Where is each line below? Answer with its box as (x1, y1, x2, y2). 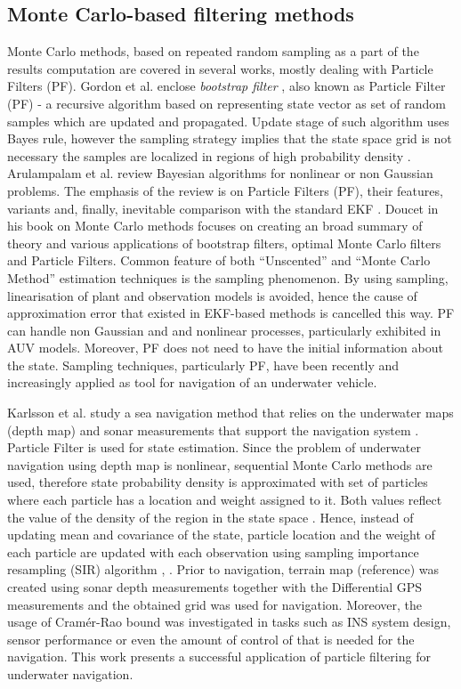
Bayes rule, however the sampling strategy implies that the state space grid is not (7, 129, 452, 148)
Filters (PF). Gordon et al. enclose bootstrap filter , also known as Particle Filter (7, 77, 446, 95)
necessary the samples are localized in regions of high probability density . (7, 146, 411, 165)
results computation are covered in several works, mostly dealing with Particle (7, 59, 433, 77)
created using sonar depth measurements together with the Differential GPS (7, 578, 423, 596)
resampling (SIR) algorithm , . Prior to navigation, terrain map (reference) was (7, 560, 440, 579)
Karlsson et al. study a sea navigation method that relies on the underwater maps (7, 403, 454, 422)
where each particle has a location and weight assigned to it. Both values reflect (7, 490, 442, 509)
